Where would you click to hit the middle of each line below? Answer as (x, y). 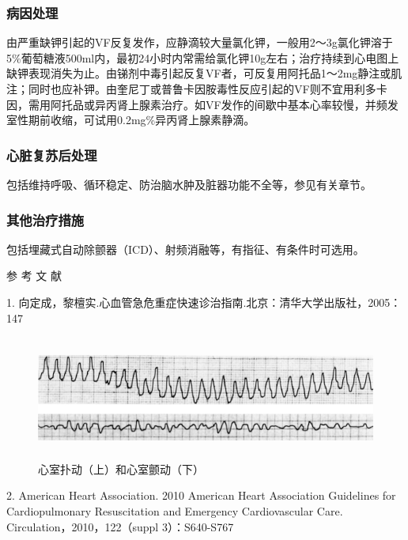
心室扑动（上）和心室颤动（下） (121, 468)
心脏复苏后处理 (52, 155)
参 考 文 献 (34, 276)
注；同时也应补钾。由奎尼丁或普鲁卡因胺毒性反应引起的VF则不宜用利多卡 (197, 89)
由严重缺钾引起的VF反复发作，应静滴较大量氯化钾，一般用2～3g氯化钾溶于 (200, 42)
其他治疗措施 (45, 219)
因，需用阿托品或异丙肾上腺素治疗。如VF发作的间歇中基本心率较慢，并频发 (202, 104)
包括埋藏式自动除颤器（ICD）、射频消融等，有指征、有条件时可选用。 (185, 249)
